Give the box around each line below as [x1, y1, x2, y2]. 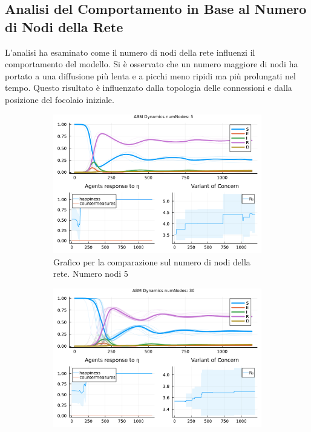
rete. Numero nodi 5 [53, 267, 128, 280]
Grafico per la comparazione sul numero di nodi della [53, 255, 250, 268]
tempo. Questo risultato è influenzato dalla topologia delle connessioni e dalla [5, 81, 292, 94]
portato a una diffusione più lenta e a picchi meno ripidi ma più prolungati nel [5, 69, 296, 82]
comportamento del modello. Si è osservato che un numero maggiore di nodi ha [5, 58, 298, 70]
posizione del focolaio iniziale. [5, 93, 114, 105]
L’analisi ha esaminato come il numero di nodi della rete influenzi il [5, 45, 255, 58]
